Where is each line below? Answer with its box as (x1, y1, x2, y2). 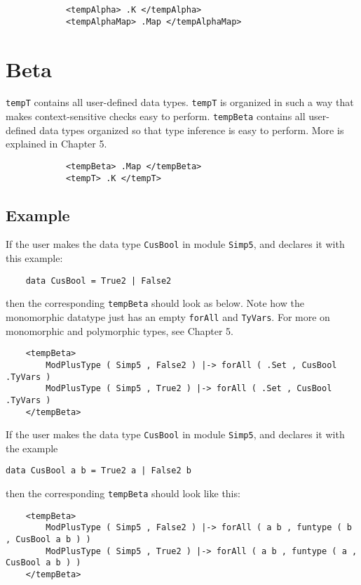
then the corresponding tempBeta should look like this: (6, 486, 240, 501)
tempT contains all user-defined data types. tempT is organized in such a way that (6, 95, 354, 110)
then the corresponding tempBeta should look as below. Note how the (6, 296, 304, 310)
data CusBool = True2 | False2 (25, 275, 172, 286)
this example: (6, 251, 63, 265)
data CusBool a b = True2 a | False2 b (6, 466, 191, 476)
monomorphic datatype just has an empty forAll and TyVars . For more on (6, 310, 330, 324)
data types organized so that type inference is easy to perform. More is (39, 122, 344, 137)
